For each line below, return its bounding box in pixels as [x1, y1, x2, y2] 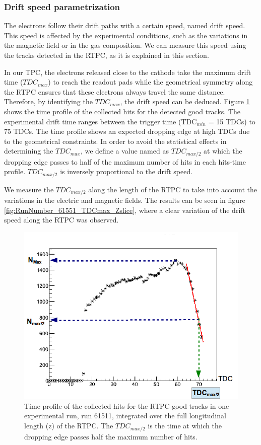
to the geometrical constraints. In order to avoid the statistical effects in [4, 135, 227, 146]
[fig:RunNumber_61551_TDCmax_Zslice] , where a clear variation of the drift [4, 204, 246, 215]
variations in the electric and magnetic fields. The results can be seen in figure [4, 195, 245, 205]
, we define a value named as [80, 145, 169, 156]
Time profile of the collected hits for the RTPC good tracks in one [24, 400, 229, 411]
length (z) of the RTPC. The [24, 420, 113, 431]
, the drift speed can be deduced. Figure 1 [120, 96, 250, 107]
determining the [4, 145, 53, 156]
